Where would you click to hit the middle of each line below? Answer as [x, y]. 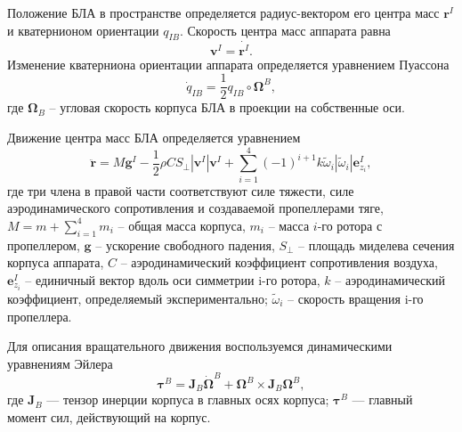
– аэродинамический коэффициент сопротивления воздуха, [279, 262]
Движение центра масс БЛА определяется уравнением [154, 137]
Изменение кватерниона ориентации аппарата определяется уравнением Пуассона [228, 64]
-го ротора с [350, 225]
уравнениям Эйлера [60, 363]
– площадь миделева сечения [377, 245]
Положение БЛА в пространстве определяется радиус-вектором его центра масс [223, 12]
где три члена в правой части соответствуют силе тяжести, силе [181, 190]
